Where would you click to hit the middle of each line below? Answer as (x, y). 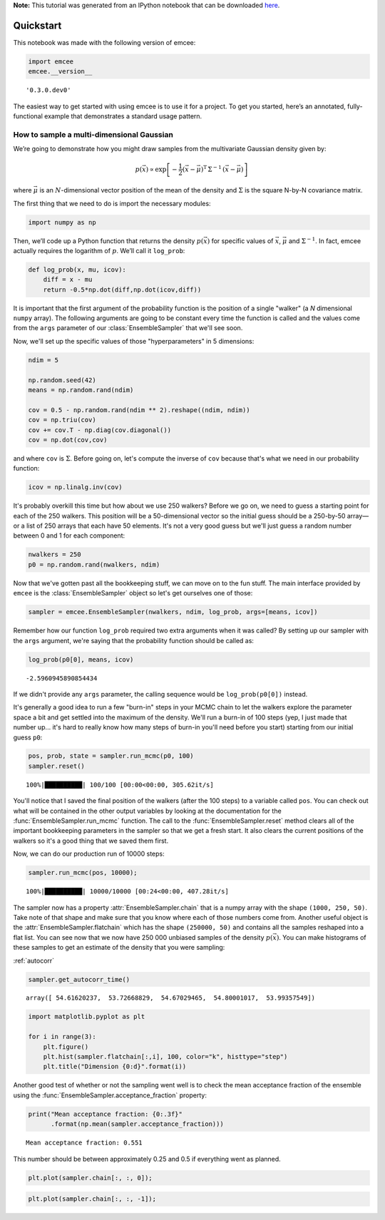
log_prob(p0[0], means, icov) (81, 659)
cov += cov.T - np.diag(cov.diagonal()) (99, 430)
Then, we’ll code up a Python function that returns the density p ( (108, 241)
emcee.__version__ (60, 72)
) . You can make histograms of (321, 937)
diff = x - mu (68, 280)
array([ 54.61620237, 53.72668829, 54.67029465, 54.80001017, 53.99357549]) (171, 998)
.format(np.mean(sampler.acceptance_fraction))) (137, 1124)
